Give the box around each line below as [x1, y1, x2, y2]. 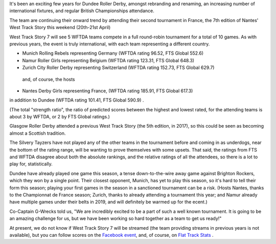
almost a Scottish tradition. [9, 130, 66, 136]
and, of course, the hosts [22, 76, 75, 82]
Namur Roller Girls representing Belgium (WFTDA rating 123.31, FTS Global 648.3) [22, 57, 194, 63]
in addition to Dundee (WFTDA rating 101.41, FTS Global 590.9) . [9, 97, 144, 103]
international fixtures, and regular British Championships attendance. [9, 8, 154, 14]
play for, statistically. [9, 161, 53, 167]
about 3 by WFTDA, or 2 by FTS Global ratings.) [9, 114, 110, 120]
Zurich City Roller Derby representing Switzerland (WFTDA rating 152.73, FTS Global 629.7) [22, 64, 215, 71]
